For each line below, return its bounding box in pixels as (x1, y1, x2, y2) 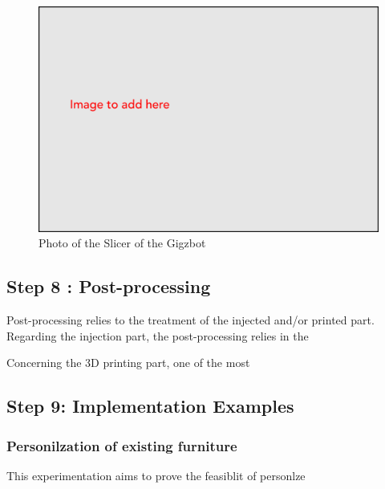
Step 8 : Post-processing (6, 274, 211, 299)
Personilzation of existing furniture (6, 435, 237, 455)
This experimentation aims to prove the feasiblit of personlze (6, 467, 306, 483)
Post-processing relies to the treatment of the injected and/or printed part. (6, 312, 375, 328)
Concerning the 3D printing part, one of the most (6, 354, 250, 371)
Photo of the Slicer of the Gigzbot (38, 234, 206, 251)
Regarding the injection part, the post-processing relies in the (6, 327, 309, 344)
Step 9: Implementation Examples (6, 393, 294, 418)
